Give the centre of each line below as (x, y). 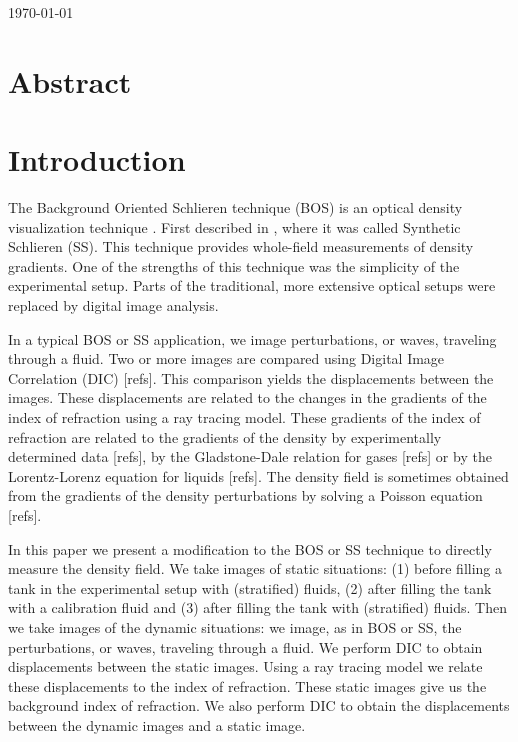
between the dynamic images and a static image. (157, 724)
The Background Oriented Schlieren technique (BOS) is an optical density (235, 207)
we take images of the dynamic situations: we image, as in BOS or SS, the (235, 626)
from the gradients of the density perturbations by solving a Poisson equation (245, 495)
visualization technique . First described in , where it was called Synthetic (234, 226)
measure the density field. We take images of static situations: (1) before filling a (255, 568)
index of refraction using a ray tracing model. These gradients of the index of (244, 417)
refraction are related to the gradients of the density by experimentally (225, 436)
